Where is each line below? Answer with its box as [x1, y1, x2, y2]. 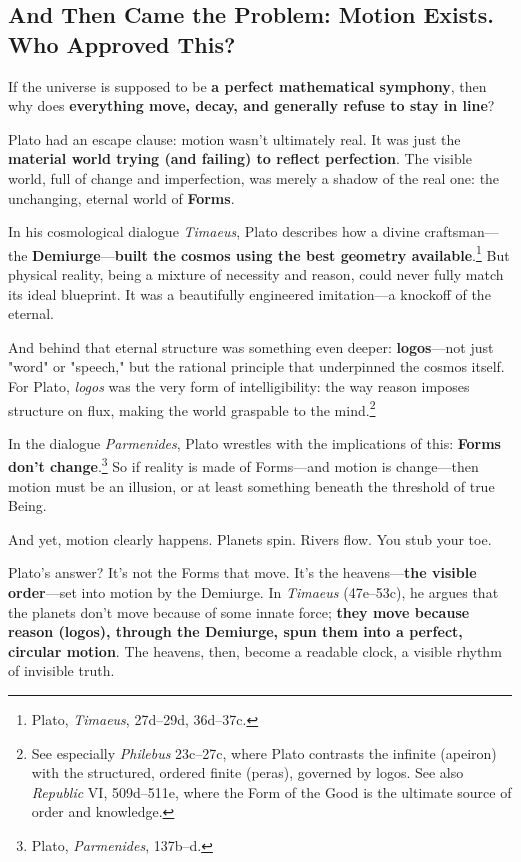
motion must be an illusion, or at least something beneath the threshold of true [8, 475, 495, 496]
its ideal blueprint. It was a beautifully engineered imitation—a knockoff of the [8, 283, 491, 304]
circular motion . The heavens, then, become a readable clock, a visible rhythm [8, 640, 502, 661]
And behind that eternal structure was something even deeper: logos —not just [8, 336, 494, 357]
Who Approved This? [8, 28, 236, 59]
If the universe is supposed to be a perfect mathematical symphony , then [8, 75, 487, 96]
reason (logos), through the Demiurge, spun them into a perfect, [8, 621, 463, 642]
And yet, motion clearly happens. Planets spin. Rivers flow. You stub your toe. [8, 528, 492, 549]
